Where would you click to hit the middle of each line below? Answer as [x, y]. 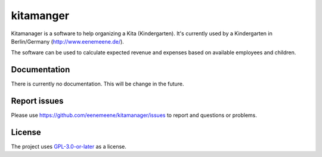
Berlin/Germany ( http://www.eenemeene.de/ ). [68, 41]
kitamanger [40, 16]
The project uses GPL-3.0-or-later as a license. [69, 147]
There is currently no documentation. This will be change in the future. [97, 84]
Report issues [37, 101]
